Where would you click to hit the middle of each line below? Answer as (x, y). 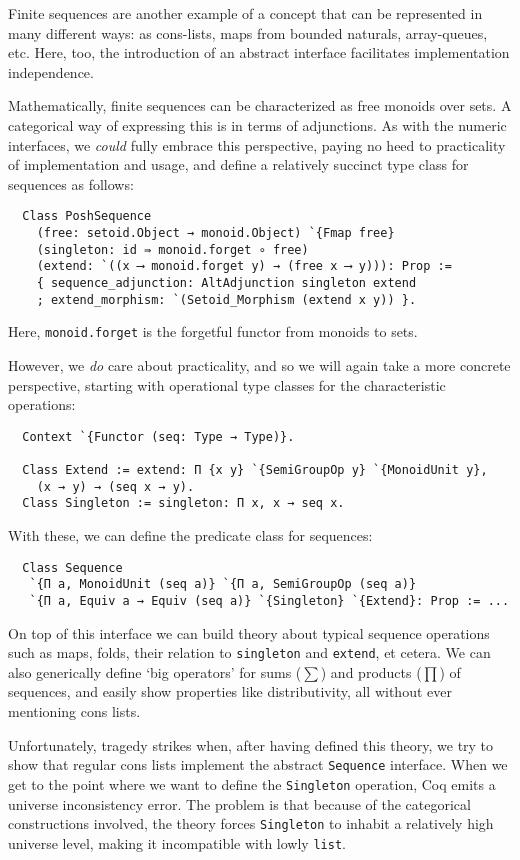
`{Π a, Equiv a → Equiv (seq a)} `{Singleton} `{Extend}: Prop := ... (269, 600)
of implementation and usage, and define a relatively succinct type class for (238, 164)
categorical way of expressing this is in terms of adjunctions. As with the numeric (257, 124)
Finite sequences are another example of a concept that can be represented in (245, 13)
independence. (51, 71)
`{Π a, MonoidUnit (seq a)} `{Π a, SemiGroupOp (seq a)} (223, 584)
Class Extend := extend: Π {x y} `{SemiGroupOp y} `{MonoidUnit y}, (255, 470)
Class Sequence (72, 567)
